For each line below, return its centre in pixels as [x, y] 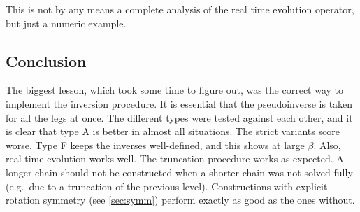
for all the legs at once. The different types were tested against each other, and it [179, 117]
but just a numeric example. [66, 23]
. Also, [327, 144]
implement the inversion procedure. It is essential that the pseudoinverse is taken [179, 103]
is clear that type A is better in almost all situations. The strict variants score [173, 131]
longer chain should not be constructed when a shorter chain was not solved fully [179, 172]
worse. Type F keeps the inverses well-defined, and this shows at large [155, 144]
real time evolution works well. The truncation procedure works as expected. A [175, 158]
